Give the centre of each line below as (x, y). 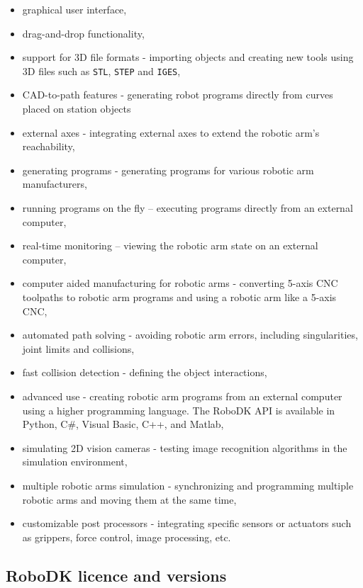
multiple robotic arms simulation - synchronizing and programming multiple (188, 485)
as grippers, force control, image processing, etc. (127, 537)
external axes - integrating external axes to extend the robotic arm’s (171, 132)
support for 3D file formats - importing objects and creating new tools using (188, 57)
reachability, (49, 146)
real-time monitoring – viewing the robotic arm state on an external (170, 245)
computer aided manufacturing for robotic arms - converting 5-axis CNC (180, 283)
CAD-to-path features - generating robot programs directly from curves (178, 95)
